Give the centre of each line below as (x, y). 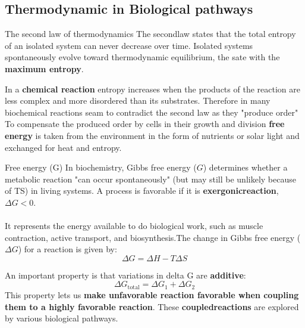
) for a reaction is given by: (67, 249)
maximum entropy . (44, 68)
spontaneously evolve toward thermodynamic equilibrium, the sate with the (142, 57)
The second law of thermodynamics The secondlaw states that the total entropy (150, 34)
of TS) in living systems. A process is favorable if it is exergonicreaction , (142, 191)
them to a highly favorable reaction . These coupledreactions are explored (152, 306)
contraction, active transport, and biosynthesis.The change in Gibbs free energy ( (153, 237)
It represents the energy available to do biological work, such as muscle (134, 226)
